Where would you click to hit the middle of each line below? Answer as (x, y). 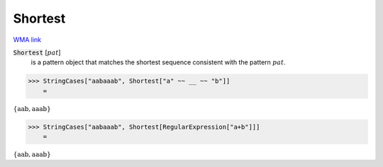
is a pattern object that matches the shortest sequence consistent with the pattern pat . (159, 62)
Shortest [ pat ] (37, 52)
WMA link (27, 40)
